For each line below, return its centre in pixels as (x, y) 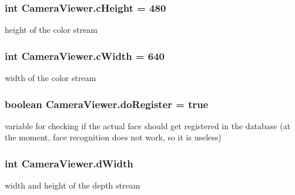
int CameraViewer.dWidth (69, 163)
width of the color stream (51, 78)
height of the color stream (51, 30)
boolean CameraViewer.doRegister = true (107, 104)
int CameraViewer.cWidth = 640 (85, 56)
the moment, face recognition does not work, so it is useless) (113, 137)
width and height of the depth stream (73, 185)
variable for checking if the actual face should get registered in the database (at (148, 125)
